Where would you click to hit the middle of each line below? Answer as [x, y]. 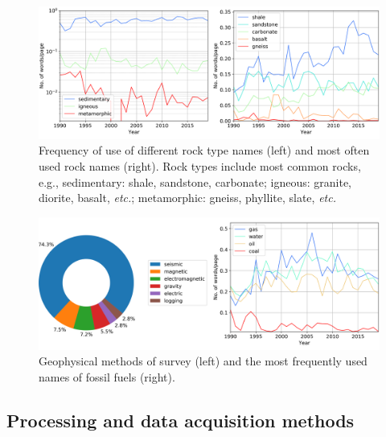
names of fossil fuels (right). [107, 376]
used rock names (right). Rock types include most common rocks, [200, 165]
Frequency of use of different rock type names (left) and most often [204, 150]
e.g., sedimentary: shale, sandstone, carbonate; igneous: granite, [195, 181]
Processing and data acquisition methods [181, 420]
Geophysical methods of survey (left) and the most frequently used [203, 361]
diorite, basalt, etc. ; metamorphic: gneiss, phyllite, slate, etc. [187, 198]
